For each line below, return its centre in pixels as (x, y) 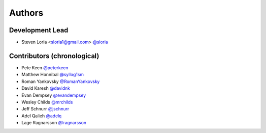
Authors (26, 13)
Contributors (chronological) (54, 56)
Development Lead (39, 30)
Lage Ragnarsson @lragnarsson (54, 123)
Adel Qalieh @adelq (41, 116)
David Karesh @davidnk (46, 88)
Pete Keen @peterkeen (45, 67)
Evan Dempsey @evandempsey (54, 95)
